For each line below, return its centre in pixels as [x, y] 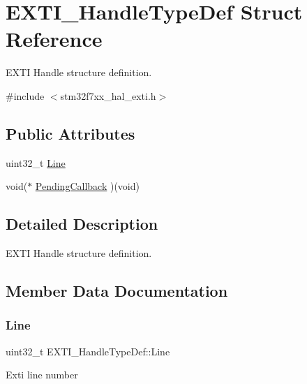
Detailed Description [82, 224]
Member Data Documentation [117, 291]
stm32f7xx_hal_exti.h [108, 95]
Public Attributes [70, 133]
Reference [54, 39]
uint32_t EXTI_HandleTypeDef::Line [88, 351]
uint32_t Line [36, 162]
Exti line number [42, 375]
